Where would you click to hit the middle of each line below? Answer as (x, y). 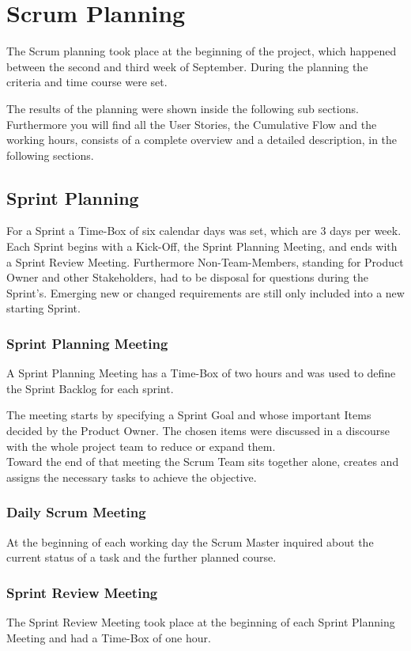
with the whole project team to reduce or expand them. (141, 446)
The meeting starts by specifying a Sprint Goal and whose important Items (189, 415)
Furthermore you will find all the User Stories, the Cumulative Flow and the (192, 124)
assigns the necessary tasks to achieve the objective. (132, 477)
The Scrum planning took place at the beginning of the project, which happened (202, 51)
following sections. (50, 155)
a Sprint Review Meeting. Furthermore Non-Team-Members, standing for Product (205, 261)
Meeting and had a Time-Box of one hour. (109, 637)
